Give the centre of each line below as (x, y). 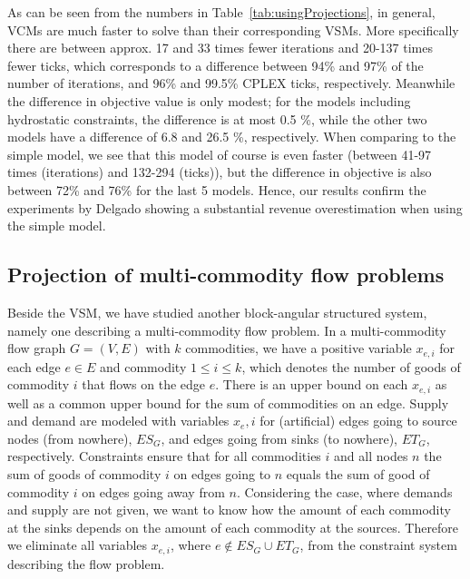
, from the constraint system (378, 545)
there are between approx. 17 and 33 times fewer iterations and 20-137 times (220, 48)
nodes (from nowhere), (70, 438)
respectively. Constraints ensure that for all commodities (164, 456)
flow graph (37, 348)
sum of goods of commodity (84, 473)
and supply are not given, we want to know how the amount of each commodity (229, 510)
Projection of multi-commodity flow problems (226, 275)
